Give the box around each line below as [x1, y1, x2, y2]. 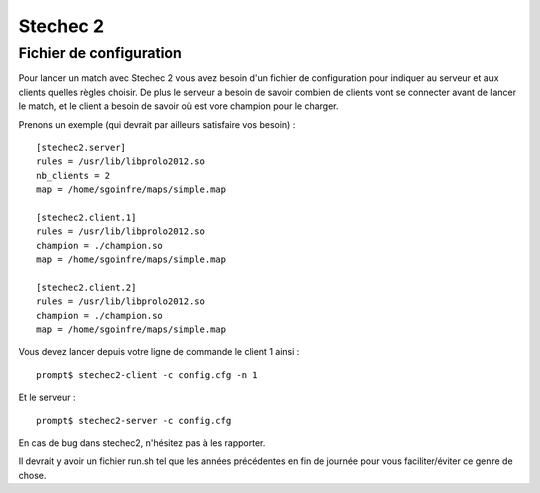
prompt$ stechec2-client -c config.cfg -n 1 [36, 369, 259, 380]
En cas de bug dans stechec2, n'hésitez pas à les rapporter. [18, 436, 266, 449]
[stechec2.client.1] [36, 211, 137, 223]
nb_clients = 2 [36, 170, 111, 181]
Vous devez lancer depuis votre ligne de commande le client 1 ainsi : [18, 346, 300, 358]
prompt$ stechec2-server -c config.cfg [36, 415, 232, 426]
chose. [18, 469, 47, 481]
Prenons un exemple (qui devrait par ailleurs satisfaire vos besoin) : [18, 118, 296, 130]
